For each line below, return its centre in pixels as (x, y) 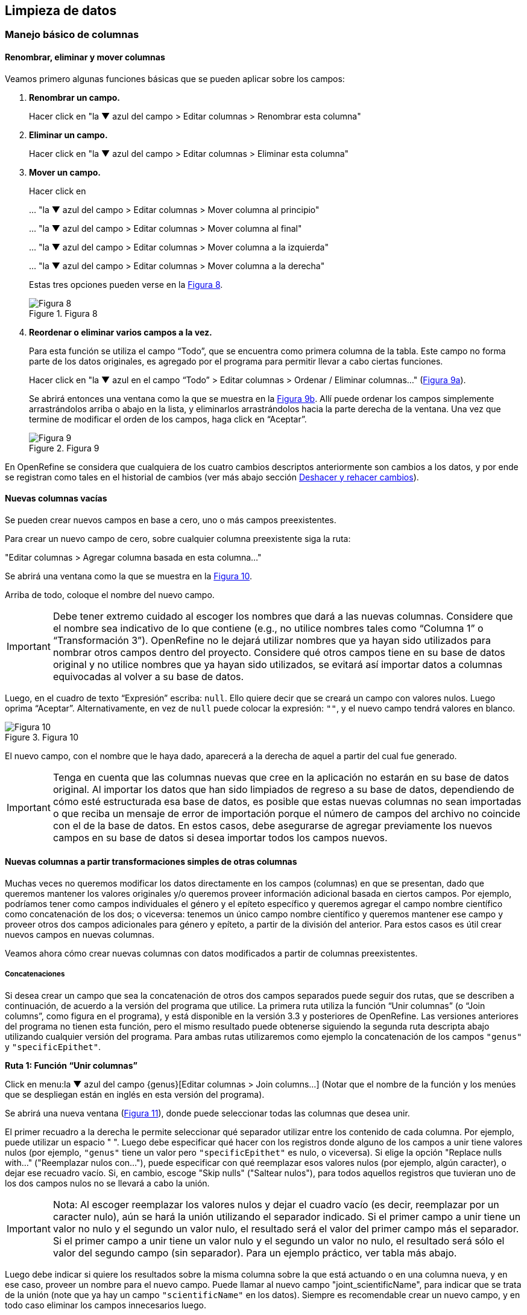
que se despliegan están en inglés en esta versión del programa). (135, 1094)
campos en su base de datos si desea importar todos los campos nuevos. (220, 837)
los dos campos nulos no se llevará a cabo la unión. (107, 1183)
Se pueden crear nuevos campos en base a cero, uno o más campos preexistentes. (171, 520)
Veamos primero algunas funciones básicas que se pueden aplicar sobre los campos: (175, 78)
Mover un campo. (65, 172)
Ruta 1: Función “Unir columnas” (71, 1065)
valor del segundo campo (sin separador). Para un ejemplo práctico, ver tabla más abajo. (255, 1253)
